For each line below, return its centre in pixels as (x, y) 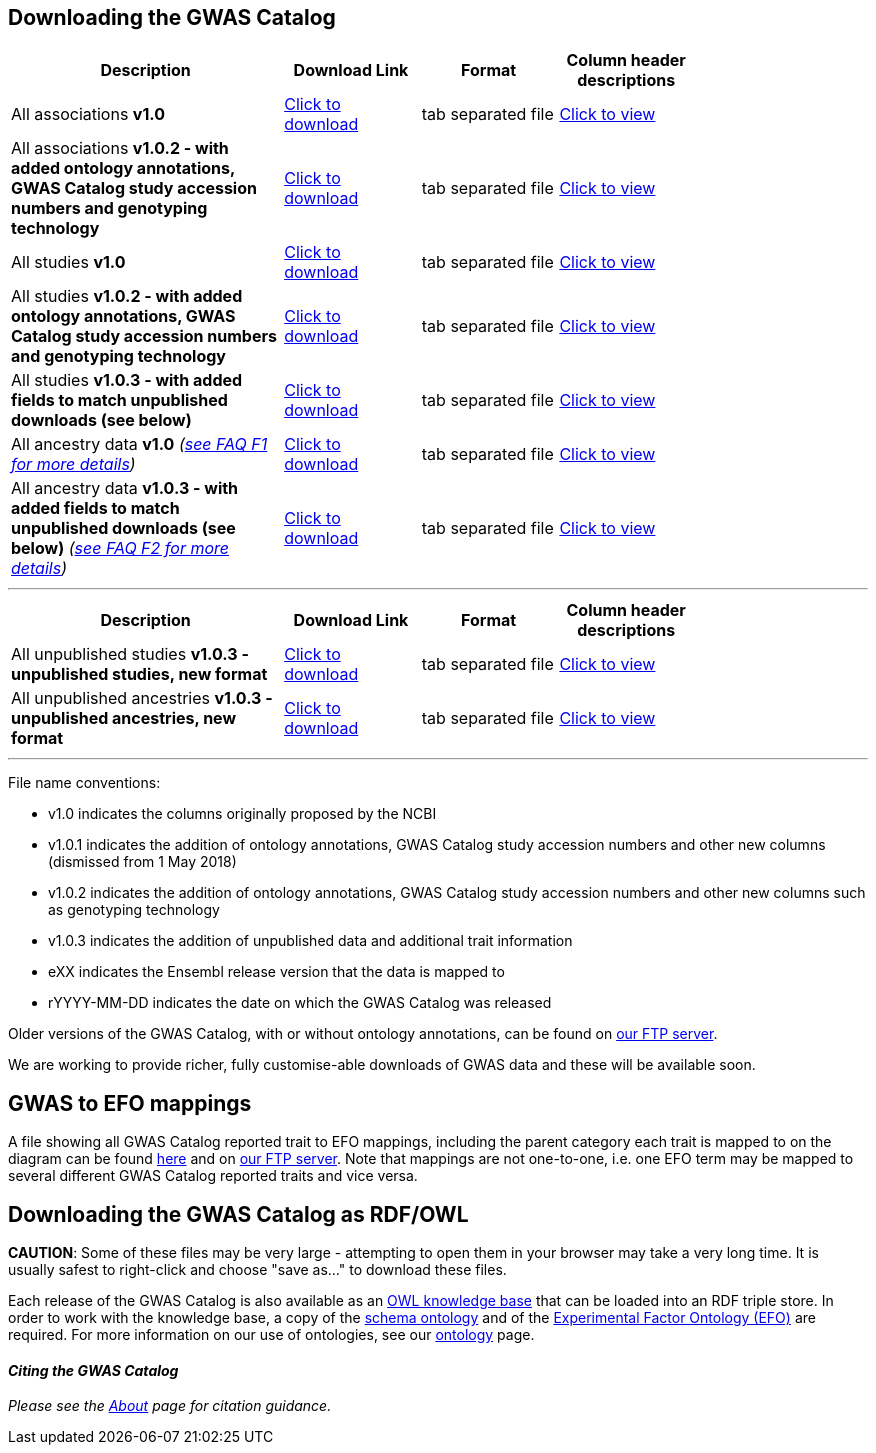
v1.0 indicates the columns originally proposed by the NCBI (242, 814)
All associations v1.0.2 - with (120, 148)
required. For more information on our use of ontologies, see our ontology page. (271, 1335)
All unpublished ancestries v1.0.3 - (142, 698)
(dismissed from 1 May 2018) (142, 862)
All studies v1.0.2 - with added (127, 296)
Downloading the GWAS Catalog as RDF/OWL (238, 1214)
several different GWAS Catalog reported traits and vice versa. (213, 1176)
